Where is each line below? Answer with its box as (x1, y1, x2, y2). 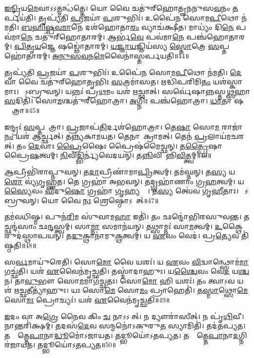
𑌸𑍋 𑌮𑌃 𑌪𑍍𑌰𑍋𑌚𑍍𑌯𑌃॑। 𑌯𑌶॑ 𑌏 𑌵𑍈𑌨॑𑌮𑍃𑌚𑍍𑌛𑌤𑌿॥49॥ (4, 295, 170, 305)
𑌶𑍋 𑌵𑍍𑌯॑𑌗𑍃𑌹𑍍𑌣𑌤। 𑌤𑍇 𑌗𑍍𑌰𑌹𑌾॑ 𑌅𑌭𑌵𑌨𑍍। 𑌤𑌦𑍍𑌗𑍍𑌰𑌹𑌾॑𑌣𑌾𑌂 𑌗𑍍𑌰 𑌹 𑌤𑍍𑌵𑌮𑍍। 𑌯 (4, 176, 244, 186)
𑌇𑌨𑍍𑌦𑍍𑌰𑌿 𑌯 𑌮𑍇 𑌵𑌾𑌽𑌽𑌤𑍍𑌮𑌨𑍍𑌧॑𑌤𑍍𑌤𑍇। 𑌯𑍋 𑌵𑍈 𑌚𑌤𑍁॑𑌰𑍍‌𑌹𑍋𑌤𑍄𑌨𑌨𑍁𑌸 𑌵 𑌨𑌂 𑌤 (4, 3, 238, 13)
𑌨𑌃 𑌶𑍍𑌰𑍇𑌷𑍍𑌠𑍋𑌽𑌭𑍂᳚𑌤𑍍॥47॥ (83, 195, 159, 205)
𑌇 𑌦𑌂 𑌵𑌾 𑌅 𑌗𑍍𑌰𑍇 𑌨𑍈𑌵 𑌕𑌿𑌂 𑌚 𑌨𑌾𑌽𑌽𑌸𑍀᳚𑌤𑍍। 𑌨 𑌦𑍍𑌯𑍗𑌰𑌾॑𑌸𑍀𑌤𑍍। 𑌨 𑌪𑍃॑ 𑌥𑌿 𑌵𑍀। (4, 311, 244, 321)
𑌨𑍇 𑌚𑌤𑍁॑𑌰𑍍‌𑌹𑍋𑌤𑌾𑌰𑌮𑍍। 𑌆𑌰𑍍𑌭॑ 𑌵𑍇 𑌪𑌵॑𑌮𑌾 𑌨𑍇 (20, 31, 184, 41)
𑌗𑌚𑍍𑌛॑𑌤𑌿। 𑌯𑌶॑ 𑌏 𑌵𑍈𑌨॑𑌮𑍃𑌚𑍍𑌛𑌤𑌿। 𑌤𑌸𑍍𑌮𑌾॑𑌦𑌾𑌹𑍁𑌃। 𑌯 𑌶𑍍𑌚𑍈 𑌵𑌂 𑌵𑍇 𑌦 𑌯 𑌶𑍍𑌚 (4, 266, 249, 276)
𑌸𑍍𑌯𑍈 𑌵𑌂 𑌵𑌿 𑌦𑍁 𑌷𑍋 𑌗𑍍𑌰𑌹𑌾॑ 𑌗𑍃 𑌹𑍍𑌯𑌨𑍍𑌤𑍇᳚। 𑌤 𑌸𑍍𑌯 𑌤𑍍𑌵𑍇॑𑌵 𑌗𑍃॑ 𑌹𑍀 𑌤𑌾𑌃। (4, 186, 239, 196)
